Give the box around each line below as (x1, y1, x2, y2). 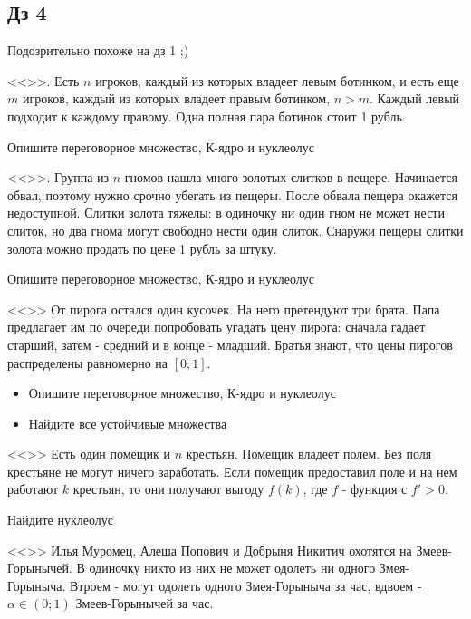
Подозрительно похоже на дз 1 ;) (7, 41, 189, 60)
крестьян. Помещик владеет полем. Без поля (186, 444, 432, 463)
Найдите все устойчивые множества (28, 413, 227, 432)
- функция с (341, 479, 408, 498)
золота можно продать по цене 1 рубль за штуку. (7, 238, 277, 257)
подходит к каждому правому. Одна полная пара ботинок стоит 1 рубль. (7, 106, 406, 125)
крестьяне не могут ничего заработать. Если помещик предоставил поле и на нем (7, 461, 457, 480)
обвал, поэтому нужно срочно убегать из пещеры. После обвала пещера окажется (7, 185, 457, 204)
